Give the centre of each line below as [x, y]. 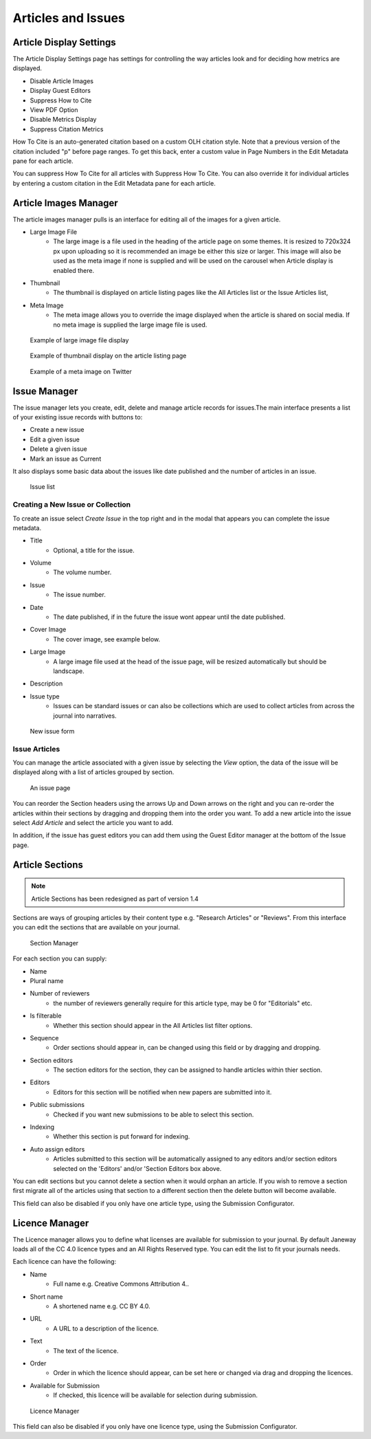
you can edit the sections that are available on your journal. [96, 927]
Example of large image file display [79, 340]
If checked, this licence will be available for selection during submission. [155, 1395]
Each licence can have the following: [65, 1262]
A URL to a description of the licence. [106, 1328]
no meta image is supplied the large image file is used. [130, 325]
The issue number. [79, 595]
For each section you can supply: [60, 958]
